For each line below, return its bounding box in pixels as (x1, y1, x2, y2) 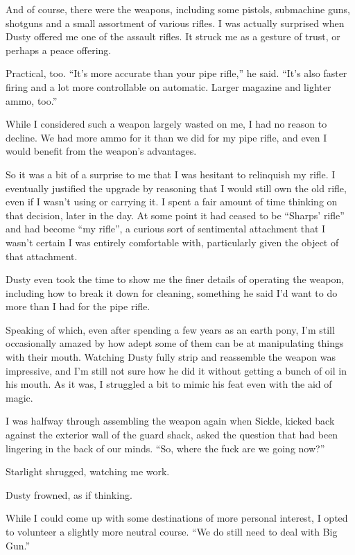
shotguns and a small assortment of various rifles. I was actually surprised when (6, 15, 345, 30)
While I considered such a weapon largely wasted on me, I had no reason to (6, 117, 327, 131)
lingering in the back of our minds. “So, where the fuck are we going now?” (6, 441, 325, 455)
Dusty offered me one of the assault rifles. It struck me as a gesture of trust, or (6, 29, 340, 44)
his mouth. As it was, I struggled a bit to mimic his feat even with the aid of (6, 377, 332, 391)
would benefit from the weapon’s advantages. (6, 144, 197, 158)
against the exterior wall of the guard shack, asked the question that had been (6, 427, 338, 442)
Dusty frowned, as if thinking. (6, 487, 132, 502)
